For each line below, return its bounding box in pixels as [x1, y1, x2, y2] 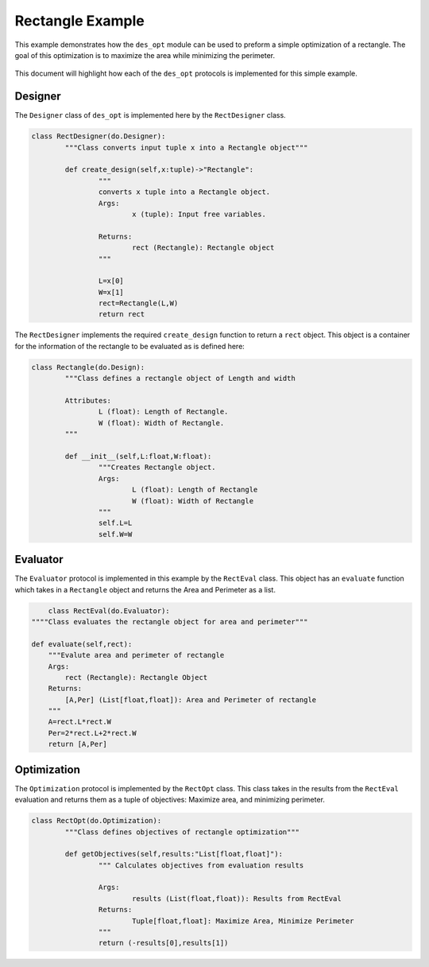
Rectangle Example [14, 12, 145, 29]
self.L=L [98, 518, 133, 528]
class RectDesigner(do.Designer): [31, 132, 166, 141]
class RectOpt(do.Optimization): [31, 816, 162, 825]
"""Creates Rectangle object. [98, 463, 216, 472]
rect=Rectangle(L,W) [98, 299, 179, 308]
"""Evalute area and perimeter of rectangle [48, 650, 225, 660]
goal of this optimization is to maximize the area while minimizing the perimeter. [14, 50, 276, 60]
